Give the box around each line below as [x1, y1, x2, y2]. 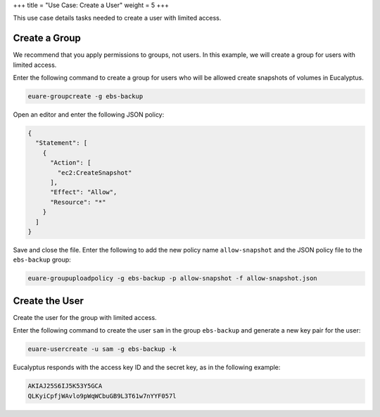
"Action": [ [50, 159, 91, 167]
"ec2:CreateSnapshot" [57, 169, 132, 177]
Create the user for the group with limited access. [13, 313, 158, 321]
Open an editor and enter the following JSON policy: [13, 110, 165, 119]
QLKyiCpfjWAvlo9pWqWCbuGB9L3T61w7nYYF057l [27, 392, 177, 400]
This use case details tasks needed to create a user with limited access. [13, 14, 222, 23]
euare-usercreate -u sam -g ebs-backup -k [27, 345, 177, 353]
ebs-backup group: [13, 255, 72, 264]
